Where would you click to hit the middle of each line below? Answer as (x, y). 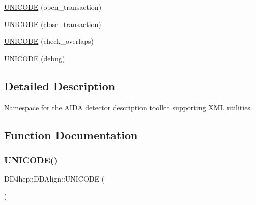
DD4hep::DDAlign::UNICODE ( (54, 179)
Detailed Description (60, 85)
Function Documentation (71, 134)
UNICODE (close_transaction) (53, 24)
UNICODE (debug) (35, 58)
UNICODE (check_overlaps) (49, 41)
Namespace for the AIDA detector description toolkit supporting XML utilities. (128, 107)
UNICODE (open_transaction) (53, 7)
